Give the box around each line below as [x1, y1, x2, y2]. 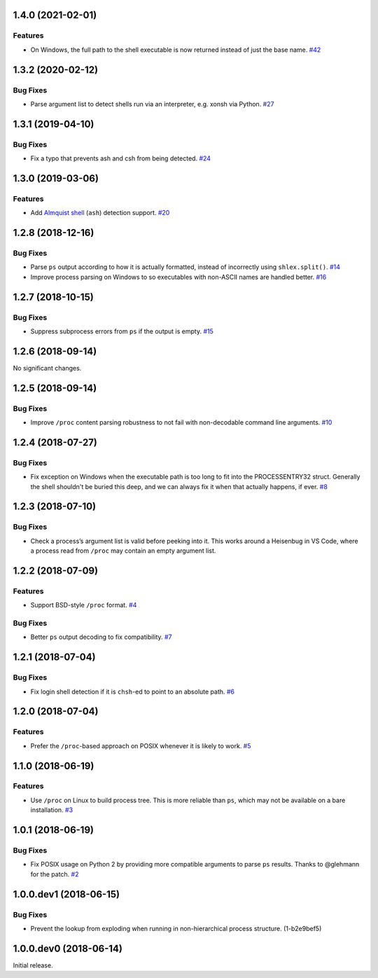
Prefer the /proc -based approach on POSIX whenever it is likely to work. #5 [30, 741, 251, 750]
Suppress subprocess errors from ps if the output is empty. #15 [30, 326, 213, 336]
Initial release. [13, 960, 53, 970]
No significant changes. [13, 364, 82, 372]
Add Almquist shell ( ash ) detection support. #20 [30, 209, 170, 217]
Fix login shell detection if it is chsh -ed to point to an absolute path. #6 [30, 687, 234, 696]
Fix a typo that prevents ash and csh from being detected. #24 [30, 154, 211, 163]
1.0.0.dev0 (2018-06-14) [13, 942, 122, 954]
